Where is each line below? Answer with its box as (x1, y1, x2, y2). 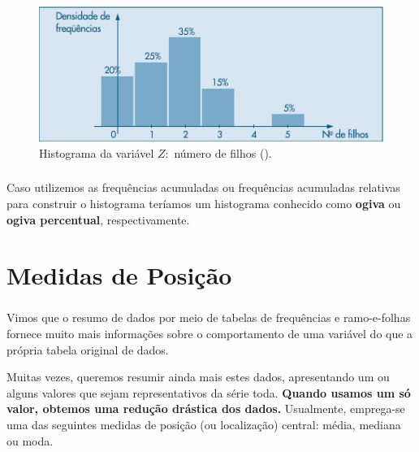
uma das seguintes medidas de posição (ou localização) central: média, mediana (6, 415, 401, 432)
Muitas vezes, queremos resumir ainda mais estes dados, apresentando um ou (6, 368, 390, 385)
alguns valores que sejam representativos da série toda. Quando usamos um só (6, 384, 411, 401)
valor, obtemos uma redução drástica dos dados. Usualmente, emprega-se (6, 400, 405, 417)
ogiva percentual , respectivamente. (6, 211, 190, 228)
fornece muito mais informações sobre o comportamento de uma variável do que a (6, 324, 413, 341)
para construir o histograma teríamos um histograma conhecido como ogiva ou (6, 194, 401, 211)
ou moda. (6, 432, 54, 449)
